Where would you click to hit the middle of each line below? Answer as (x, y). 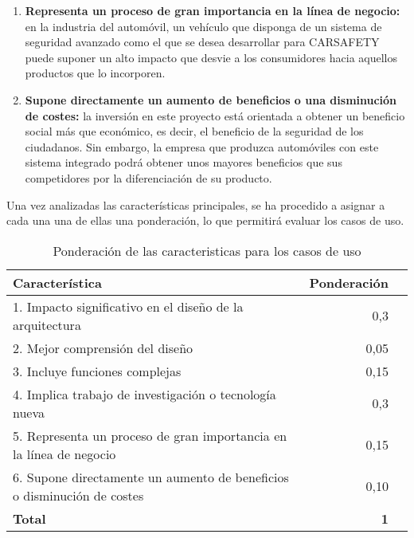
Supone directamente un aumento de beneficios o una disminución (211, 99)
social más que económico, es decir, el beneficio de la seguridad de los (194, 131)
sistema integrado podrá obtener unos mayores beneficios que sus (184, 162)
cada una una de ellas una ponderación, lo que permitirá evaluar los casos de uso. (205, 220)
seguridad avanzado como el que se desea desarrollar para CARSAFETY (202, 42)
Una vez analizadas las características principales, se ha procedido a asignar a (196, 204)
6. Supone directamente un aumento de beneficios (151, 477)
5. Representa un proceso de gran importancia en (150, 435)
